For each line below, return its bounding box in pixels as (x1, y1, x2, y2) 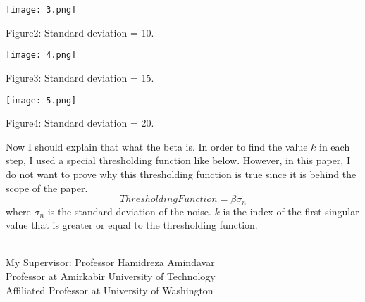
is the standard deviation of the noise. (47, 203, 211, 218)
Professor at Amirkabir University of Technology (6, 268, 216, 283)
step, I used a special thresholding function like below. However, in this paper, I (6, 153, 350, 168)
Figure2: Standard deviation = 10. (6, 25, 154, 39)
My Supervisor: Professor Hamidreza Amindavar (6, 255, 215, 270)
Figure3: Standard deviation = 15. (6, 70, 154, 84)
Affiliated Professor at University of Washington (6, 282, 214, 297)
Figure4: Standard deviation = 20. (6, 115, 154, 130)
